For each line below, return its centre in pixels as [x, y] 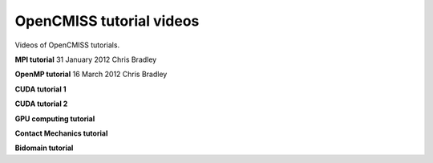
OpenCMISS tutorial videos [107, 21]
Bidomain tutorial [44, 148]
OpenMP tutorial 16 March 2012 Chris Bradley [91, 74]
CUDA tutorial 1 [41, 89]
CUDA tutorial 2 [41, 104]
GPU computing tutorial [55, 118]
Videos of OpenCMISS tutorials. [67, 45]
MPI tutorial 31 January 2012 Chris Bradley [86, 59]
